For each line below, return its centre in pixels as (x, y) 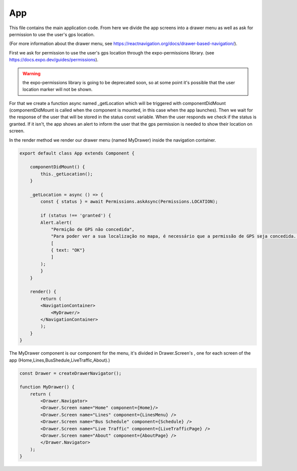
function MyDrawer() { (47, 387)
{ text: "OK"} (68, 250)
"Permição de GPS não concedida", (93, 229)
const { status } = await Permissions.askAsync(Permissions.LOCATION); (129, 202)
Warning (31, 73)
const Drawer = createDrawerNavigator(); (71, 373)
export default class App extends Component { (77, 153)
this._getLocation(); (67, 174)
